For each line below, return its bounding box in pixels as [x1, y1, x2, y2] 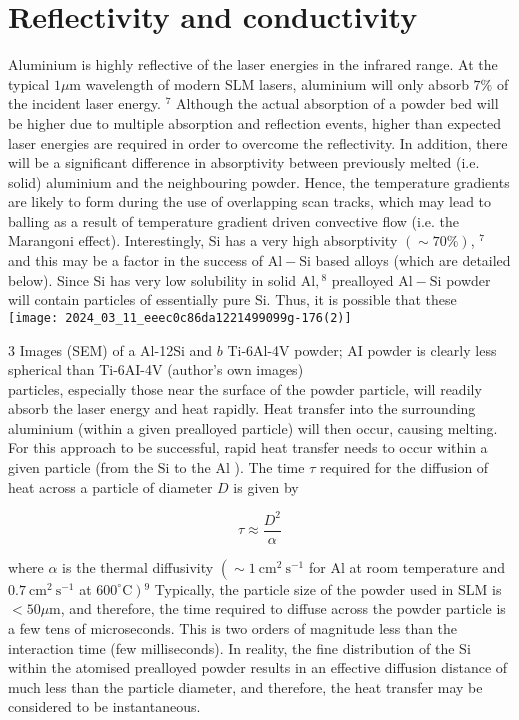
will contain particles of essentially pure [8, 289, 251, 310]
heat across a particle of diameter [8, 476, 213, 497]
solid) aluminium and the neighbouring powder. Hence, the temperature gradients [8, 171, 510, 192]
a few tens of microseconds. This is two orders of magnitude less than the [8, 618, 458, 638]
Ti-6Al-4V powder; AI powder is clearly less [227, 339, 497, 360]
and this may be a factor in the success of [8, 250, 264, 271]
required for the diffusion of [319, 457, 489, 478]
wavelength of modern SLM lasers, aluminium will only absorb [85, 73, 469, 94]
